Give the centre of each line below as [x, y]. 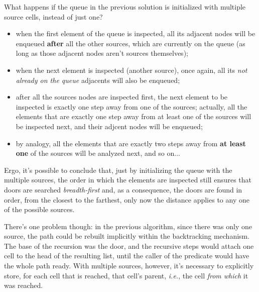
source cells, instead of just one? [53, 16]
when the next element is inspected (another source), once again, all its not [132, 70]
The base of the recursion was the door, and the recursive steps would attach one [129, 246]
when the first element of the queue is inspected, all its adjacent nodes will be [136, 33]
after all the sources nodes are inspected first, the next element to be [122, 97]
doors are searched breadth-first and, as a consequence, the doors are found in [123, 189]
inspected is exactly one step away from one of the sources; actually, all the [132, 106]
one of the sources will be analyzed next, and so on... [98, 153]
